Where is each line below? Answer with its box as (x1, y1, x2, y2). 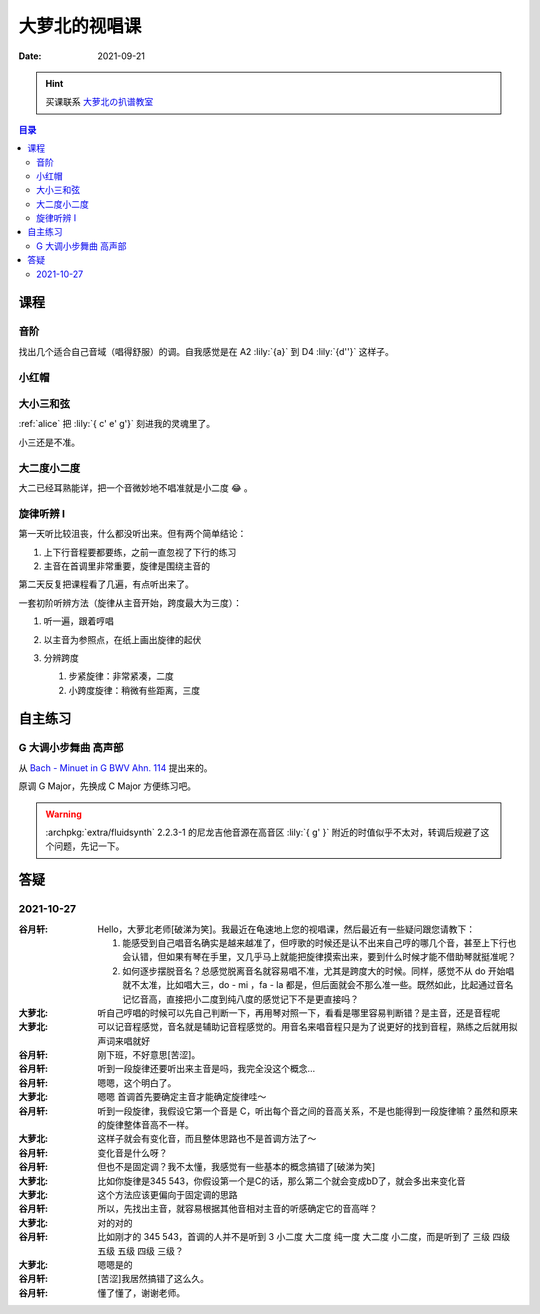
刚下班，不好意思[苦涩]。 (97, 1049, 201, 1061)
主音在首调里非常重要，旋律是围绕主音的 (43, 560, 210, 572)
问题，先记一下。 (53, 840, 125, 852)
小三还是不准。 (18, 436, 80, 448)
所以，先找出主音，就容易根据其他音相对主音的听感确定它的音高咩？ (97, 1203, 378, 1215)
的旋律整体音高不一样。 (97, 1119, 194, 1131)
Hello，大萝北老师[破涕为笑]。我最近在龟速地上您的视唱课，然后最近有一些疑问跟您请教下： (97, 923, 475, 935)
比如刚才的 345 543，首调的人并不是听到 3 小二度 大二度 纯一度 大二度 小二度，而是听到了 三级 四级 (97, 1231, 511, 1243)
